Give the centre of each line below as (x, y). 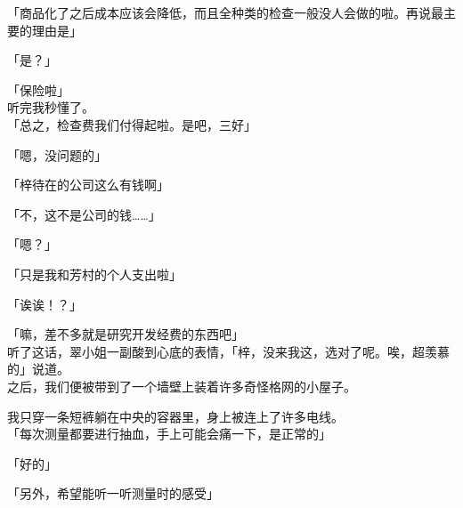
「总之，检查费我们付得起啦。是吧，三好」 (132, 124)
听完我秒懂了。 (51, 107)
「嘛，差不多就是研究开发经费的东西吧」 (126, 334)
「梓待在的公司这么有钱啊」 (88, 185)
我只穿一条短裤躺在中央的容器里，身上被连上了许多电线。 (175, 416)
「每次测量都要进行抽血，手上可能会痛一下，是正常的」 (169, 434)
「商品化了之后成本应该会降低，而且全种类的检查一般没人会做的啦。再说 (219, 12)
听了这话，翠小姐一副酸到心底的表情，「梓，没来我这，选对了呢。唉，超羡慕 (228, 351)
